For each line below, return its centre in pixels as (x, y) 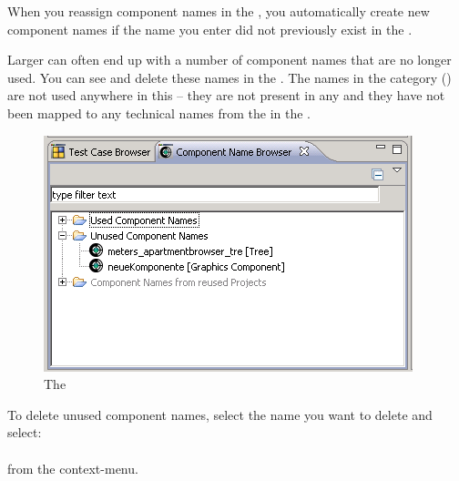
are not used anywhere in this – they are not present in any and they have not (226, 95)
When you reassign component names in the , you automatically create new (219, 11)
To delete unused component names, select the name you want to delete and (220, 414)
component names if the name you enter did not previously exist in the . (210, 29)
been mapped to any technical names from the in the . (159, 113)
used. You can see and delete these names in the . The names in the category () (229, 77)
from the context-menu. (73, 468)
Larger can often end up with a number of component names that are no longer (229, 60)
